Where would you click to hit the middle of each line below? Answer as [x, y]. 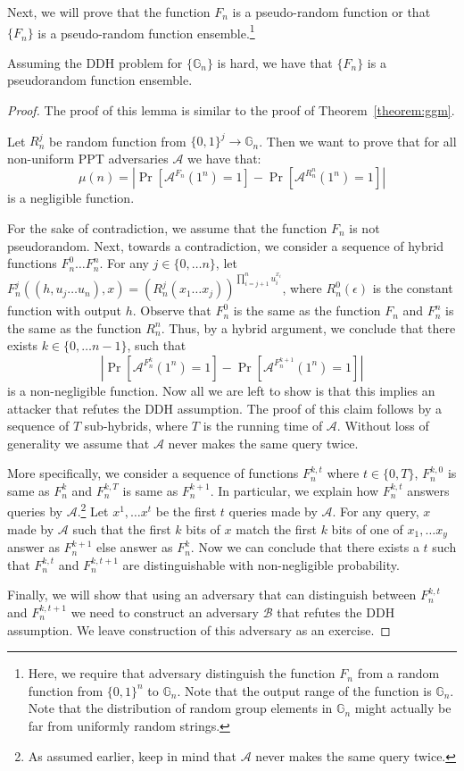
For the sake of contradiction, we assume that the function [167, 227]
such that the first [122, 528]
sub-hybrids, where [136, 426]
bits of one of [367, 528]
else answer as [135, 547]
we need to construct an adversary [165, 612]
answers [428, 490]
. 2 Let [93, 510]
